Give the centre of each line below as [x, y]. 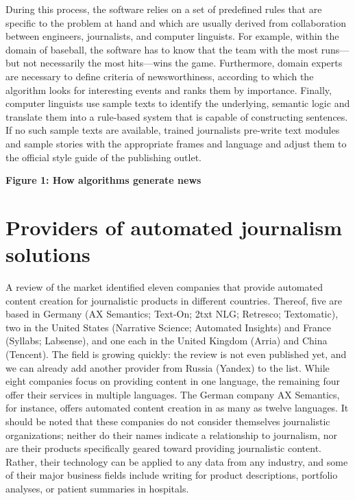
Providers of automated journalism [174, 227]
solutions [48, 254]
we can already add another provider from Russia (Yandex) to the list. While [168, 367]
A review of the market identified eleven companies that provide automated [164, 287]
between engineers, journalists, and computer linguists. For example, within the [172, 36]
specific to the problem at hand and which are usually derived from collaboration [176, 22]
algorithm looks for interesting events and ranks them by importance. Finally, [169, 90]
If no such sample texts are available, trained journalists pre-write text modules [173, 130]
